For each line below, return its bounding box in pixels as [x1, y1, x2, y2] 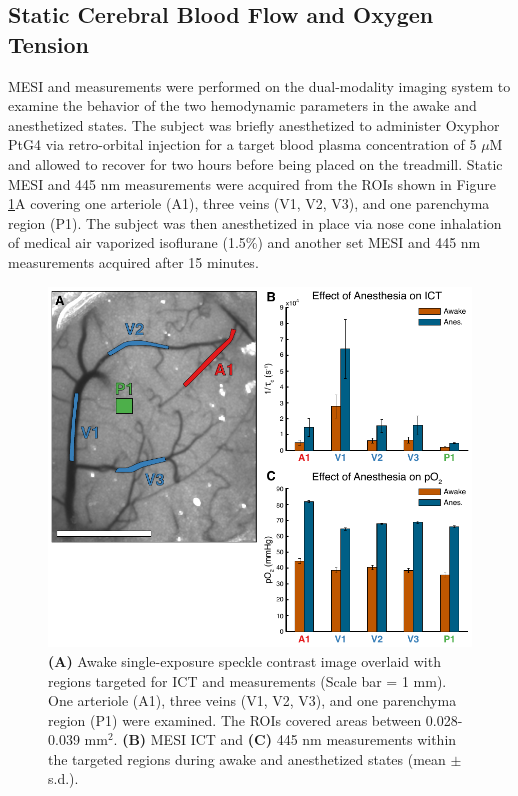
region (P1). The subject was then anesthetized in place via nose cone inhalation [8, 212, 502, 233]
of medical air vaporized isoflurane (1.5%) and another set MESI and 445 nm [8, 232, 481, 253]
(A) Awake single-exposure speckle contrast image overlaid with [48, 650, 441, 671]
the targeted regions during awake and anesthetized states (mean [48, 748, 446, 769]
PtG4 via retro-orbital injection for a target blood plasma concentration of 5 [8, 134, 477, 155]
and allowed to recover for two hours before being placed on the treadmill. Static [8, 153, 503, 174]
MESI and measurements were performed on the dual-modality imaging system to [8, 75, 511, 96]
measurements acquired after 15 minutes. [8, 251, 259, 272]
